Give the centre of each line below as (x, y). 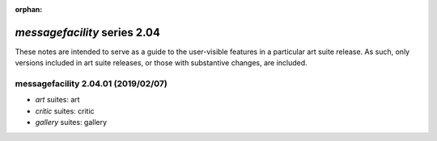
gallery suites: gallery (71, 122)
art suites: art (57, 100)
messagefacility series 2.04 (88, 32)
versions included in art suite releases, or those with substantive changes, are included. (161, 63)
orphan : (29, 9)
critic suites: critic (65, 111)
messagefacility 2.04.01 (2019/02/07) (91, 84)
